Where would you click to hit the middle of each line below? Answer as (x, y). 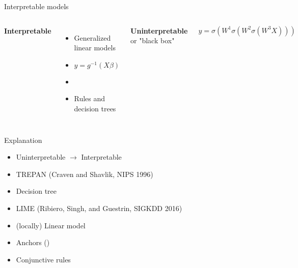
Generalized (92, 37)
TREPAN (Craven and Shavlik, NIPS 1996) (85, 174)
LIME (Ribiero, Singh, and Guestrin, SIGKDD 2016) (99, 208)
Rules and (90, 98)
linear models (95, 48)
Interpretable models (36, 6)
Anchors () (33, 242)
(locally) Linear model (51, 225)
